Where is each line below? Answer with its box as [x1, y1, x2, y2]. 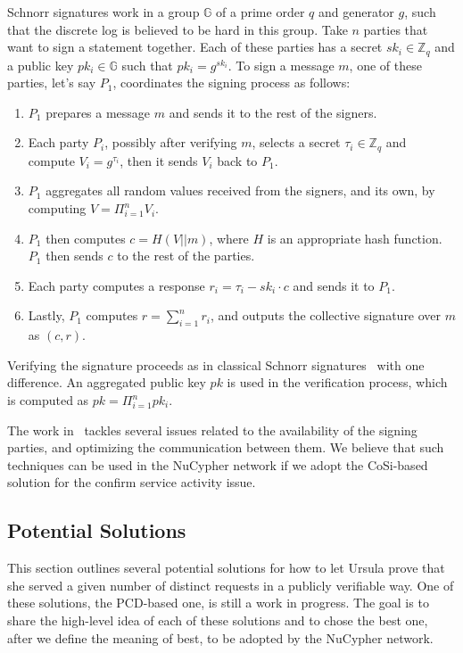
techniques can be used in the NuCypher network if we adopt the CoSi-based [7, 455, 428, 474]
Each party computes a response [28, 276, 205, 294]
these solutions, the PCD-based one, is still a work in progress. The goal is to [7, 593, 429, 612]
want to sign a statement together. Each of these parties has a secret [7, 37, 383, 56]
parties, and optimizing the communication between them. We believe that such [7, 438, 444, 457]
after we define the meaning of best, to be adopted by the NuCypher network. [7, 628, 434, 647]
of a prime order [216, 3, 305, 21]
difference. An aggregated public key [7, 373, 206, 392]
